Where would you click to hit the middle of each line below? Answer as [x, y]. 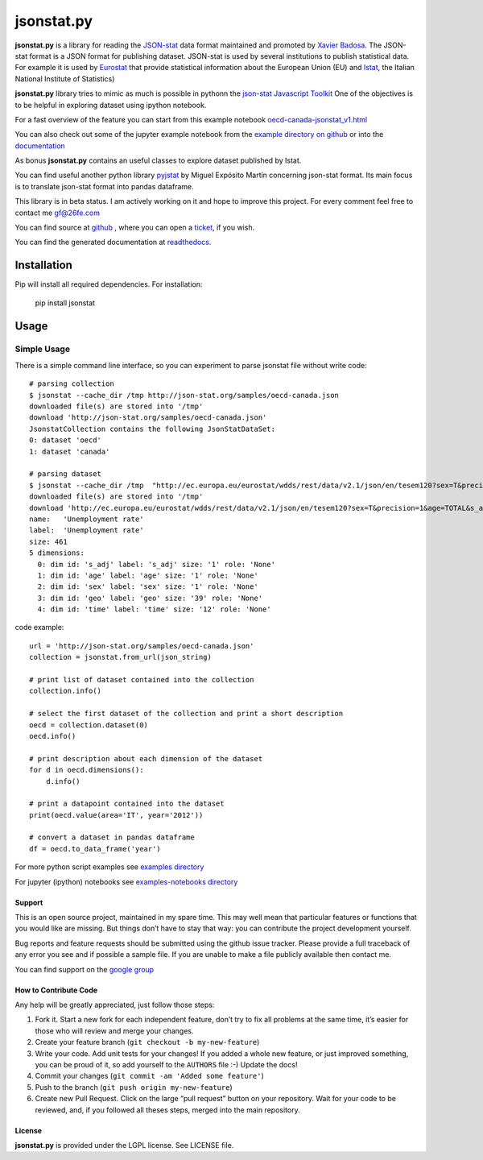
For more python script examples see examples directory [109, 867]
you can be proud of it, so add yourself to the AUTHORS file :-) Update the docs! [166, 1064]
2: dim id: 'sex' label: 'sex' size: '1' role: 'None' [148, 587]
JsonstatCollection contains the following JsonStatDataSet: [152, 429]
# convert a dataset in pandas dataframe [112, 837]
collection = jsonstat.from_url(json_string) [121, 657]
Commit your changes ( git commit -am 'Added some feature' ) [150, 1076]
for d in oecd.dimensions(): [87, 770]
